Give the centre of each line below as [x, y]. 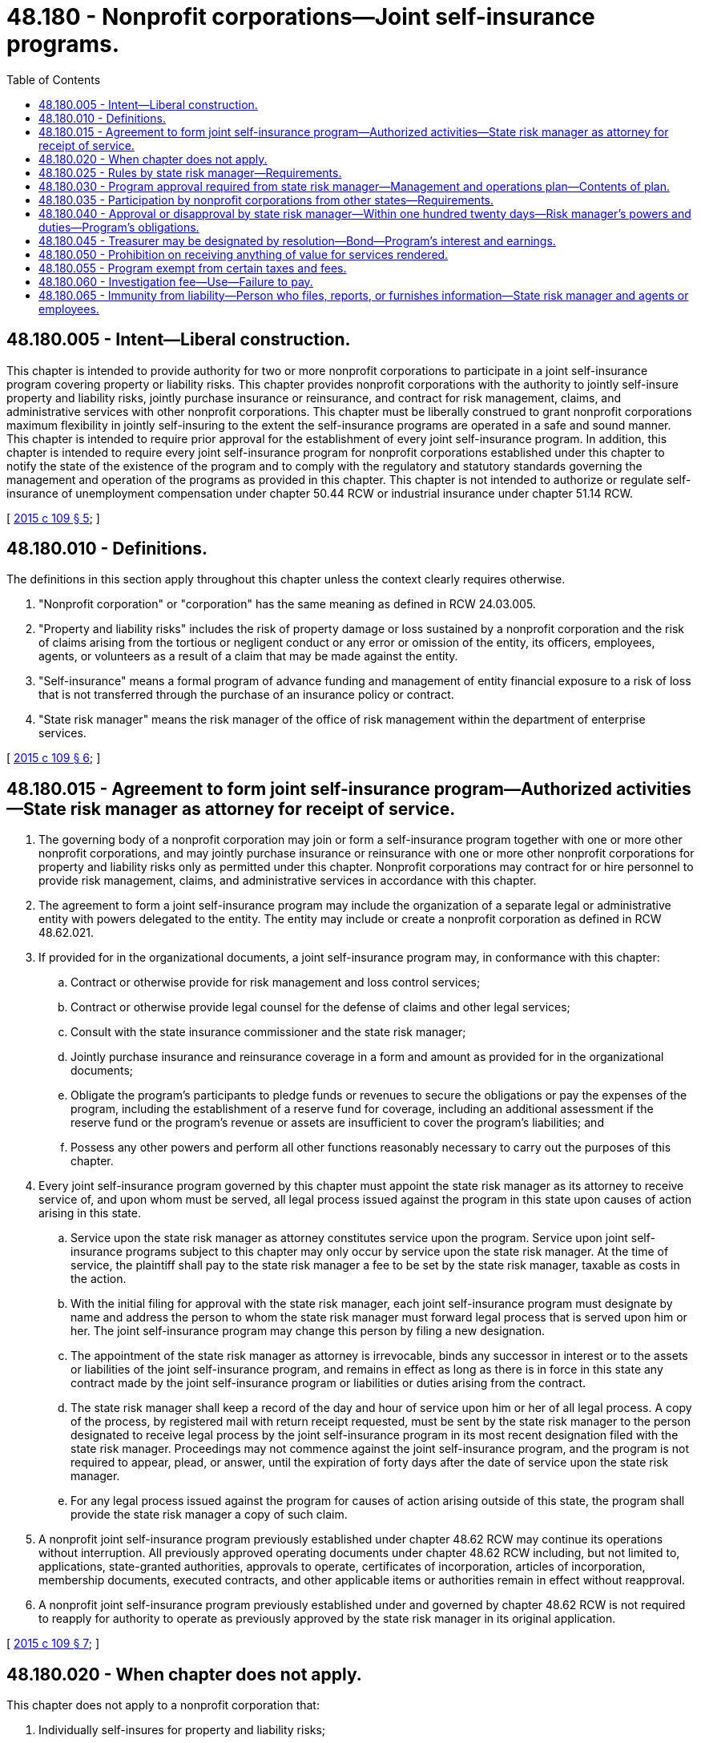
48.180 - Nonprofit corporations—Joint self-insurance [301, 17]
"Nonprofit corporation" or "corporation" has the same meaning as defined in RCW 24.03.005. [287, 604]
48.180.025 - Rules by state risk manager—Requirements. [190, 172]
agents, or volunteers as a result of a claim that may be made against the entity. [248, 656]
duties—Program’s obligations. [119, 227]
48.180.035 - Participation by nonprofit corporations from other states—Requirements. [266, 200]
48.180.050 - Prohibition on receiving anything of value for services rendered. [244, 254]
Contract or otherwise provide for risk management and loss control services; [276, 982]
